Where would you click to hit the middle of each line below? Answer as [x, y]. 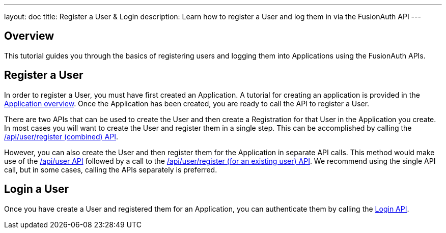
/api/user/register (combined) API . [61, 136]
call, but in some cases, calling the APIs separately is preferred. [111, 169]
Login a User [37, 189]
